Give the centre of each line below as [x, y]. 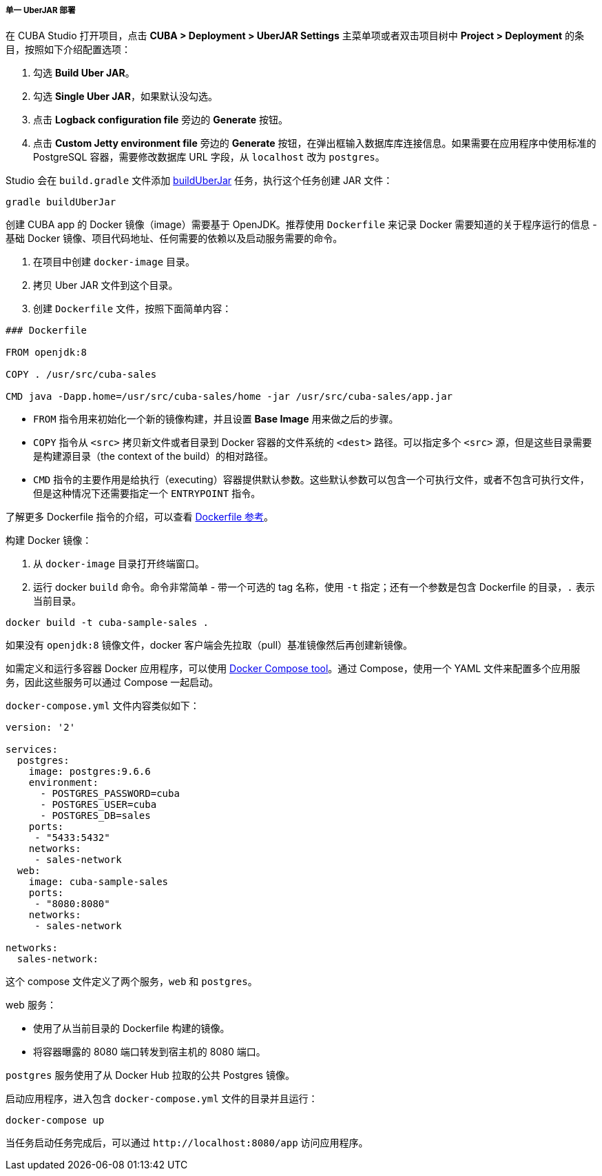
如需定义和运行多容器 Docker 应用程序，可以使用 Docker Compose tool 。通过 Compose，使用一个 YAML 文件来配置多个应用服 [293, 669]
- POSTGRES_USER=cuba [98, 805]
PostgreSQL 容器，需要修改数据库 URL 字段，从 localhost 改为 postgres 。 [209, 157]
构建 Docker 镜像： [49, 540]
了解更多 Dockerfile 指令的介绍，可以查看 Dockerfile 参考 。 [140, 517]
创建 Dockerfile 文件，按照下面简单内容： [133, 309]
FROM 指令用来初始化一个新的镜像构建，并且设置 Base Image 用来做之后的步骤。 [216, 419]
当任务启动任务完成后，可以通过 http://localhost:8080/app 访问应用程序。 [187, 1143]
